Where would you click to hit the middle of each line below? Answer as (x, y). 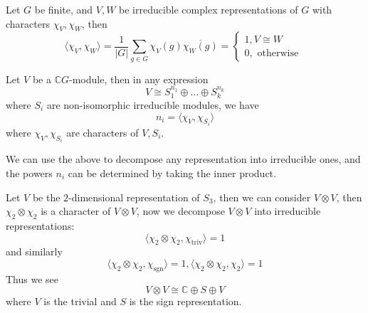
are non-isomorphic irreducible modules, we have (153, 104)
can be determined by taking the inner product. (172, 173)
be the (46, 197)
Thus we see (32, 278)
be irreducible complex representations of (209, 9)
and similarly (34, 251)
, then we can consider (262, 197)
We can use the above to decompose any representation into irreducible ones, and (183, 159)
